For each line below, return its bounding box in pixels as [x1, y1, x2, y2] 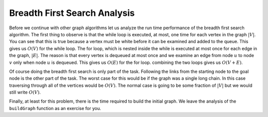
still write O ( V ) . [9, 89, 41, 95]
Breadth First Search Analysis [9, 7, 135, 18]
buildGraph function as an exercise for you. [9, 105, 101, 111]
